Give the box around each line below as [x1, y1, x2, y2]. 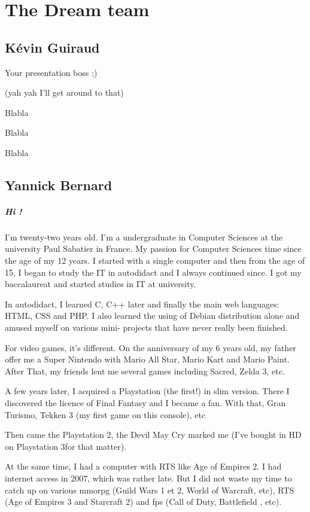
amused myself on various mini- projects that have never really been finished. [5, 321, 288, 334]
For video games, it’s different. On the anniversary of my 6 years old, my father [5, 341, 296, 353]
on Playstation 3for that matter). [5, 440, 126, 452]
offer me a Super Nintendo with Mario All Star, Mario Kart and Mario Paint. [5, 353, 290, 365]
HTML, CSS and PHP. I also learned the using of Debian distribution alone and [5, 309, 300, 322]
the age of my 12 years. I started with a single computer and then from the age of [5, 254, 305, 267]
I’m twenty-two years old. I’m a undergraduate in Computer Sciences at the [5, 230, 283, 243]
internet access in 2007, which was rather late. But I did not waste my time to [5, 471, 292, 484]
